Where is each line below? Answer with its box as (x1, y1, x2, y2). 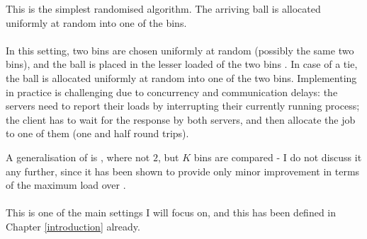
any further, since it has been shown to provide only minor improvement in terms (6, 163, 360, 178)
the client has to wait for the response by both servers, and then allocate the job (6, 112, 356, 127)
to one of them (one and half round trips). (6, 126, 189, 141)
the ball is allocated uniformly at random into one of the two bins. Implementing (6, 70, 357, 85)
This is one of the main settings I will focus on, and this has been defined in (6, 205, 337, 220)
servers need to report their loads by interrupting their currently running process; (6, 98, 360, 113)
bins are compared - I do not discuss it (193, 149, 362, 164)
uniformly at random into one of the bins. (6, 15, 187, 30)
